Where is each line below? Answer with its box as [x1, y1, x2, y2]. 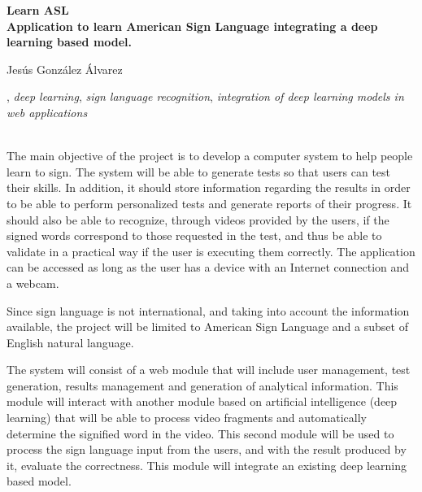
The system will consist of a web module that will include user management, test [7, 361, 411, 378]
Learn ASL [7, 2, 69, 18]
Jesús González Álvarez [7, 60, 123, 77]
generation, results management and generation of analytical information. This [7, 377, 398, 394]
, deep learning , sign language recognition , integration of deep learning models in [7, 88, 404, 105]
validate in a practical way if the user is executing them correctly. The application [7, 242, 415, 259]
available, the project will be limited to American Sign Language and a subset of [7, 318, 408, 335]
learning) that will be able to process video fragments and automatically [7, 409, 367, 426]
